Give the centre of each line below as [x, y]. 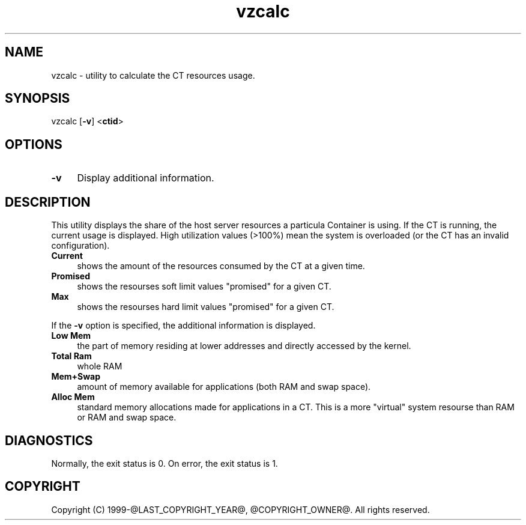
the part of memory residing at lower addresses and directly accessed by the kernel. [244, 346]
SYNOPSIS [38, 99]
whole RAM [100, 366]
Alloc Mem [73, 397]
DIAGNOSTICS [49, 440]
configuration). [80, 246]
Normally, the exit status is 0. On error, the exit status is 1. [165, 463]
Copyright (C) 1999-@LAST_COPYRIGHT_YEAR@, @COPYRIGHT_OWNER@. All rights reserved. [240, 509]
